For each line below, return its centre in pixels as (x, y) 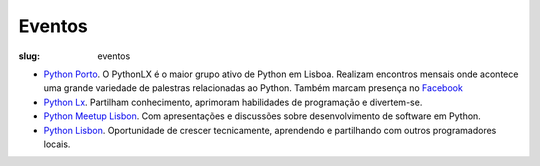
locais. (57, 144)
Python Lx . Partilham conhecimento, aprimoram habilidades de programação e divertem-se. (233, 102)
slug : (29, 56)
